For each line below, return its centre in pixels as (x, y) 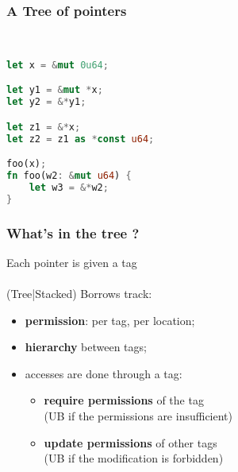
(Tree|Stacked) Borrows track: (79, 294)
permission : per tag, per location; (110, 320)
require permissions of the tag (124, 400)
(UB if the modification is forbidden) (134, 458)
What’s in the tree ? (73, 232)
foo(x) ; (27, 164)
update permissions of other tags (131, 442)
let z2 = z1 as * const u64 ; (81, 139)
